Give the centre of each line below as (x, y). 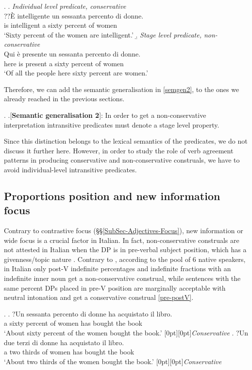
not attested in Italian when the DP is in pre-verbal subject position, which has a (125, 250)
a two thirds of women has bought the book (69, 352)
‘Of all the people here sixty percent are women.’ (76, 73)
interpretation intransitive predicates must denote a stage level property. (112, 124)
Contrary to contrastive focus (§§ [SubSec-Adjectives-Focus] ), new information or (124, 231)
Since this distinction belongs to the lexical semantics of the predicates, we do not (126, 141)
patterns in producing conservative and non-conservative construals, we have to (122, 160)
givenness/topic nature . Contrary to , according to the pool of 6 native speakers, (125, 259)
